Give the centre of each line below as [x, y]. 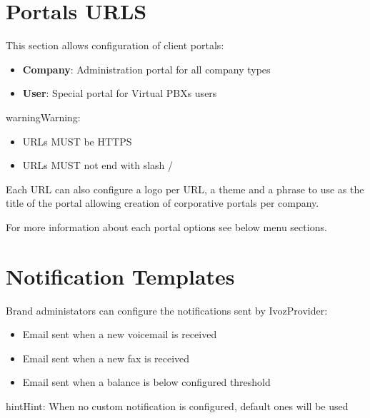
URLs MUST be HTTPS [77, 141]
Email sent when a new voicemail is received [120, 334]
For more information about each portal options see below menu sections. [166, 226]
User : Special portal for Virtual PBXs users [120, 93]
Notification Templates [120, 276]
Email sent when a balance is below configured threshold [146, 382]
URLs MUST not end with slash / [98, 165]
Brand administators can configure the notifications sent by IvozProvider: [167, 310]
